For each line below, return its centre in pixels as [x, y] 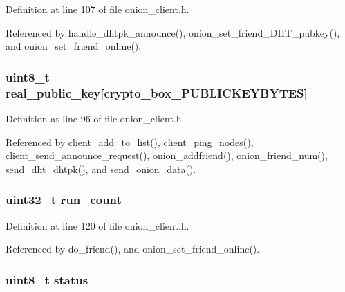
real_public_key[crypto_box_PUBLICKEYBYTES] [157, 92]
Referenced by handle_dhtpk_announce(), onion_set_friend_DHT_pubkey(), [173, 32]
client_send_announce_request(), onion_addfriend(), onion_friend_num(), [167, 155]
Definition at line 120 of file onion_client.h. [97, 225]
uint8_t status [47, 279]
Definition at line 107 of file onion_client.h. [97, 9]
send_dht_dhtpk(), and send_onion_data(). [101, 168]
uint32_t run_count [64, 200]
